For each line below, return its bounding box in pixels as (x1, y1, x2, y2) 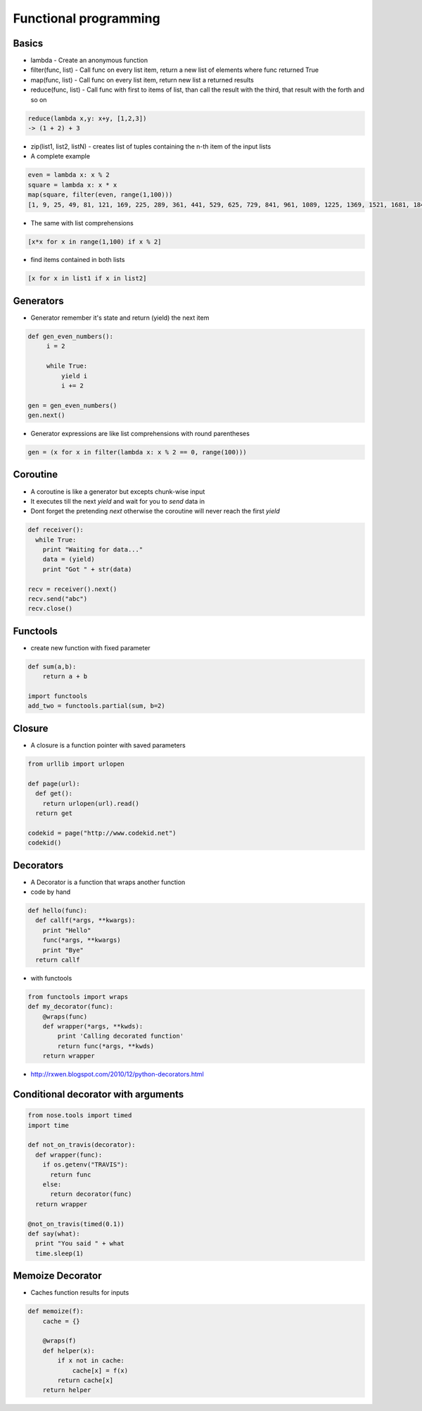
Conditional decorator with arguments (13, 1088, 184, 1100)
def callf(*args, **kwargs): (35, 916, 136, 924)
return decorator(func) (50, 1191, 132, 1198)
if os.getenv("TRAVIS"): (42, 1161, 129, 1169)
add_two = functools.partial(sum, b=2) (27, 702, 165, 710)
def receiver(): (27, 526, 84, 534)
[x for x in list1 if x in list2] (27, 275, 147, 282)
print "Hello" (42, 926, 91, 934)
